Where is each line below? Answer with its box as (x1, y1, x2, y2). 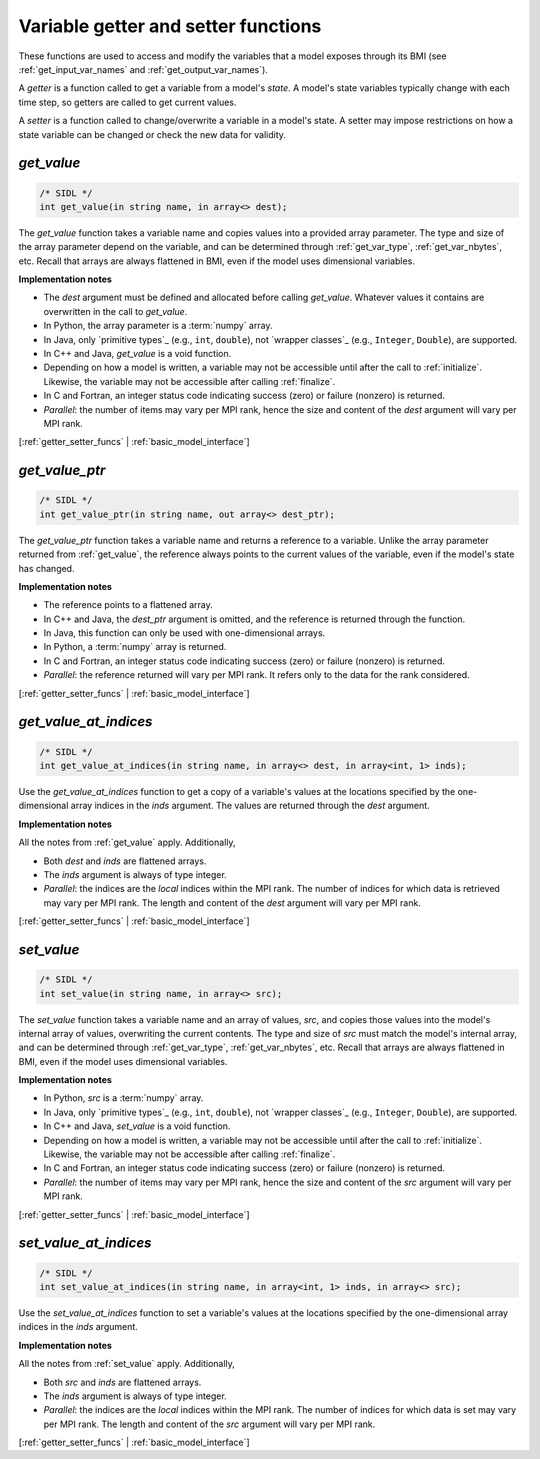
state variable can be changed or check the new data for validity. (18, 128, 287, 140)
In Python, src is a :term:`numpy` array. (43, 1092, 204, 1104)
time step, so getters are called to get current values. (18, 96, 237, 108)
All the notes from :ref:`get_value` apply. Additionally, (18, 836, 236, 849)
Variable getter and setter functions (18, 15, 322, 37)
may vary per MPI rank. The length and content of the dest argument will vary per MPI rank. (43, 896, 422, 909)
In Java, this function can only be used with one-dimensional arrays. (43, 627, 326, 639)
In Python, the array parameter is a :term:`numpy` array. (43, 320, 273, 332)
